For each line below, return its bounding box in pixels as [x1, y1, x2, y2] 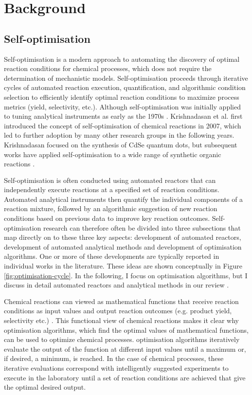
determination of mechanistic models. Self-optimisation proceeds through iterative [4, 72, 248, 83]
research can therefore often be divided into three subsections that [43, 222, 241, 233]
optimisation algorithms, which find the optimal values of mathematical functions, [4, 324, 249, 335]
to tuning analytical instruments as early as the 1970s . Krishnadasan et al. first [4, 111, 243, 121]
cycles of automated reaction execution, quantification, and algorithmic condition [4, 82, 246, 92]
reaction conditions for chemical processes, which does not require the [4, 63, 212, 73]
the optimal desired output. [4, 382, 86, 392]
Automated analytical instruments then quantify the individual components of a [4, 194, 243, 204]
